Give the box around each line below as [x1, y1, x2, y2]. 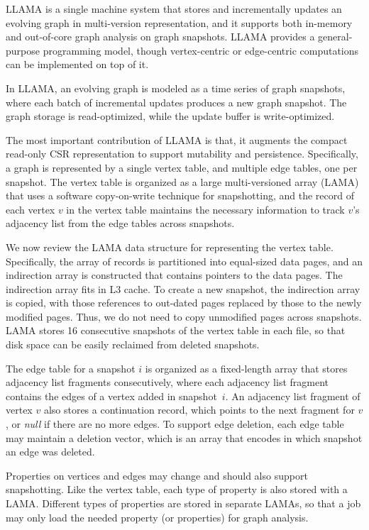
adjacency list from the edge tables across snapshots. [6, 216, 235, 231]
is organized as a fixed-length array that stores [145, 360, 348, 375]
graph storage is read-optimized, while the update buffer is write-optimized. [6, 109, 335, 123]
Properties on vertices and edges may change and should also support [6, 468, 308, 482]
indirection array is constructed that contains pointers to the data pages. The [6, 267, 343, 282]
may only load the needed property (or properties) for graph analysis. [6, 509, 309, 524]
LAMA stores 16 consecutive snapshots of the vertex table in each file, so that [6, 323, 346, 338]
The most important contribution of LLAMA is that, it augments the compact [6, 132, 348, 147]
